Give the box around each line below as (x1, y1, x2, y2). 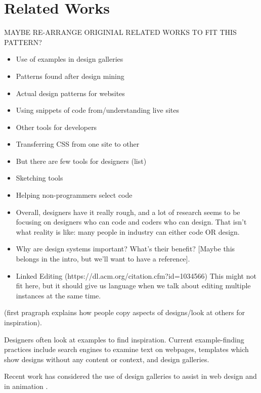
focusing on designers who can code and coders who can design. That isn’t (16, 216, 247, 227)
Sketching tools (16, 172, 63, 183)
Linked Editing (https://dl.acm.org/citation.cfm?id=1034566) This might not (16, 270, 256, 281)
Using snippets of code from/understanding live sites (16, 105, 179, 115)
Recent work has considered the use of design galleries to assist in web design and (4, 371, 257, 381)
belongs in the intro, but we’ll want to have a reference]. (16, 253, 190, 264)
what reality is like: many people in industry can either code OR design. (16, 226, 240, 237)
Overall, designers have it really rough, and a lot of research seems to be (16, 206, 240, 217)
